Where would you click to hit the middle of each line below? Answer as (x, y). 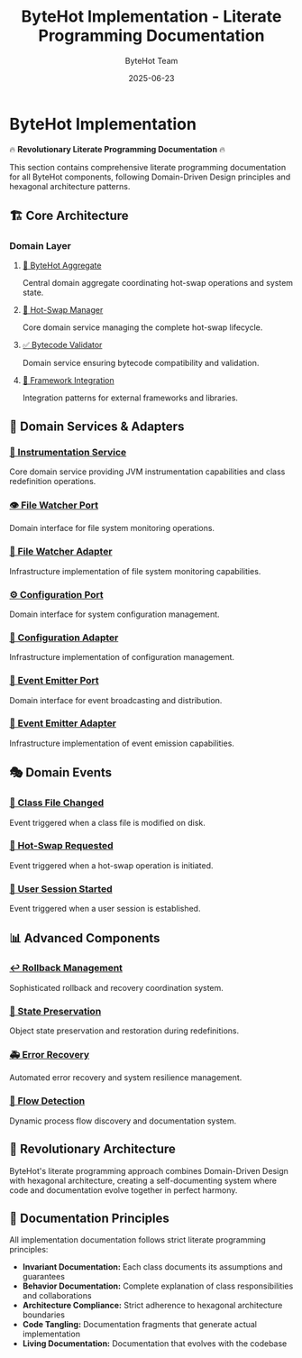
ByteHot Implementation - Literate (151, 17)
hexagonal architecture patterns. (70, 186)
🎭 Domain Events (61, 773)
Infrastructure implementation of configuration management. (122, 657)
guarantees (44, 1277)
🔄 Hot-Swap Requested (62, 846)
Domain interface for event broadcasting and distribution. (116, 700)
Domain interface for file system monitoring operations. (112, 528)
